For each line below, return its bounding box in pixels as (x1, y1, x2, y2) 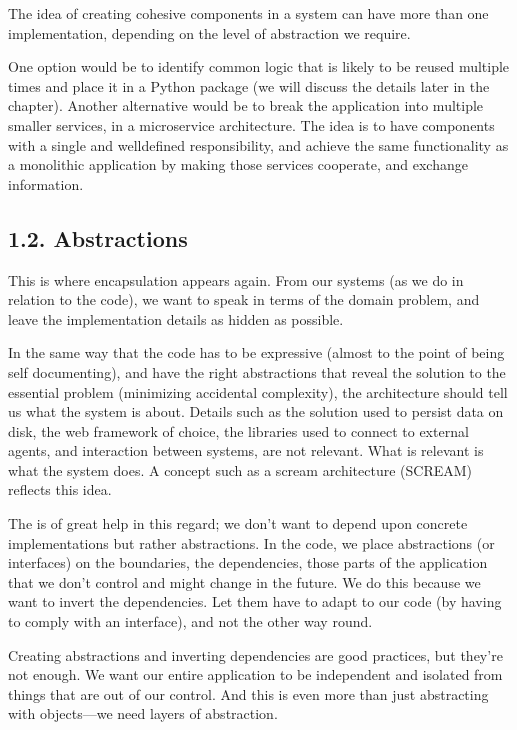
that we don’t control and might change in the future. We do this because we (8, 571, 481, 592)
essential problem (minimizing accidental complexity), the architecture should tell (8, 381, 508, 402)
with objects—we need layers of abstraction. (8, 703, 278, 724)
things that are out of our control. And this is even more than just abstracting (8, 683, 489, 704)
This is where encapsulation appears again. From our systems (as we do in (8, 269, 464, 290)
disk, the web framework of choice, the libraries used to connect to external (8, 420, 469, 441)
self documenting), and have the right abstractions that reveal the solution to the (8, 361, 506, 382)
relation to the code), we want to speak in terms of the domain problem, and (8, 289, 480, 310)
